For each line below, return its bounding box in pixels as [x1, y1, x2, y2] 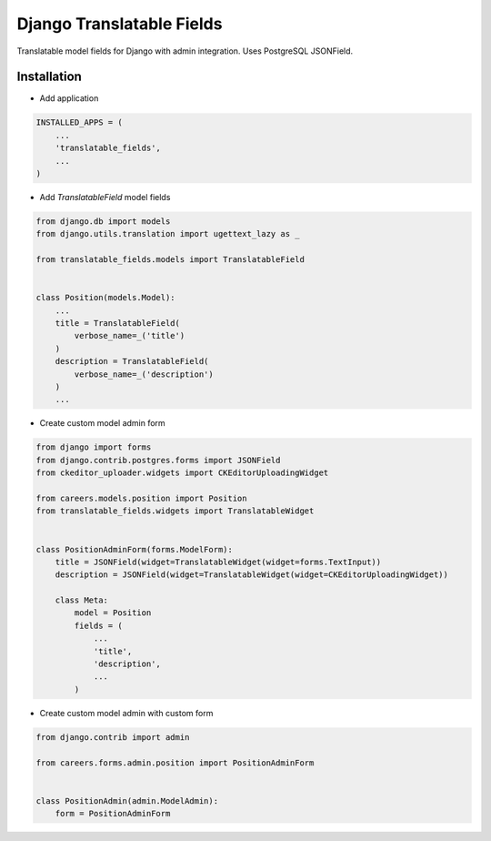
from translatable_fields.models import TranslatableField [35, 255, 305, 265]
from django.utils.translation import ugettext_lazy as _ [35, 228, 300, 239]
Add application [39, 93, 99, 104]
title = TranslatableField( [55, 319, 181, 329]
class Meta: [55, 595, 109, 605]
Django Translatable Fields [16, 14, 223, 34]
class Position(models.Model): [35, 292, 176, 303]
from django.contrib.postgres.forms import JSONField [35, 455, 281, 465]
